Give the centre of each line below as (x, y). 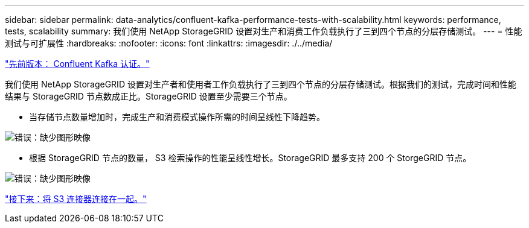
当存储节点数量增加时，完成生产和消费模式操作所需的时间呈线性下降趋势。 (177, 117)
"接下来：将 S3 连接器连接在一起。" (76, 199)
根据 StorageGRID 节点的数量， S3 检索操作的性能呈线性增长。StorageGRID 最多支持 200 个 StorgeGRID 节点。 (250, 158)
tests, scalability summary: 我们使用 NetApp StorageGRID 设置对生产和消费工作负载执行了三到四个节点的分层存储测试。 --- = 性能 (264, 31)
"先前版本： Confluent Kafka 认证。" (77, 64)
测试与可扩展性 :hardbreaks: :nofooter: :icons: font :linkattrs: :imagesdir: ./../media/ (169, 43)
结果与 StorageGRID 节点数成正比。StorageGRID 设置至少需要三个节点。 (149, 96)
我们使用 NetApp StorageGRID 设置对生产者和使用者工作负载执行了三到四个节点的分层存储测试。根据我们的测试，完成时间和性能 (261, 84)
